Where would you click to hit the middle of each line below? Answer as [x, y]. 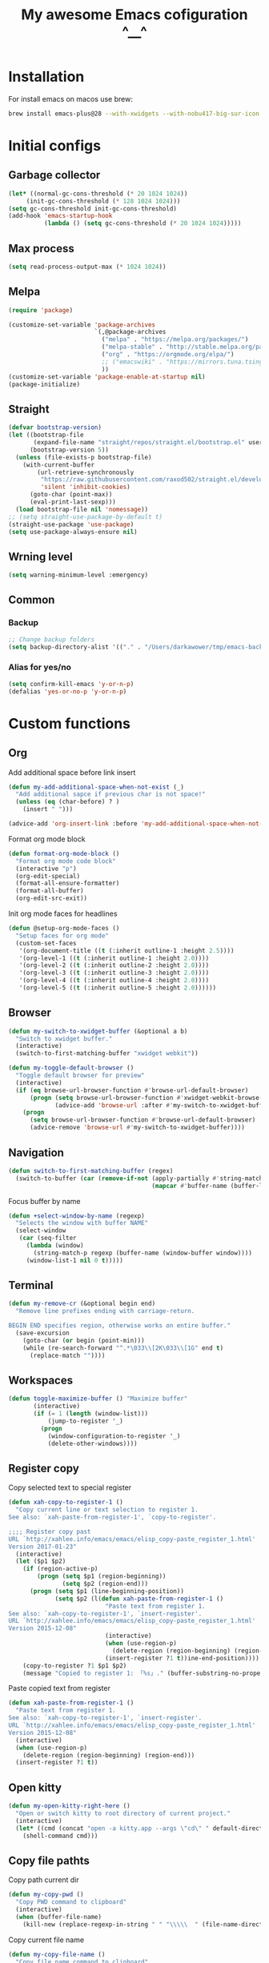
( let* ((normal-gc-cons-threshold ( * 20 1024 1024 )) [98, 194]
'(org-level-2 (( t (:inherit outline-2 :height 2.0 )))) [114, 965]
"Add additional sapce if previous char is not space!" [110, 794]
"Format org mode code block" [66, 861]
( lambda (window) [55, 1246]
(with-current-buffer [58, 465]
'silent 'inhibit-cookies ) [85, 487]
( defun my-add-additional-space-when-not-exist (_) [96, 787]
